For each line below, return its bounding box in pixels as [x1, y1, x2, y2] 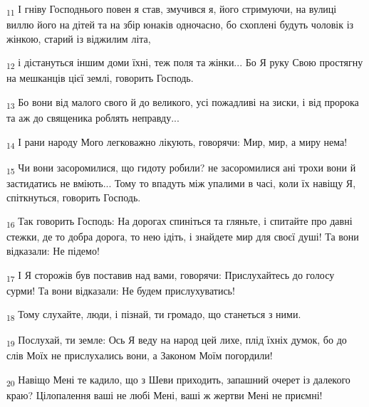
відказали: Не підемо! [6, 243, 100, 258]
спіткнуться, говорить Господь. [6, 189, 141, 204]
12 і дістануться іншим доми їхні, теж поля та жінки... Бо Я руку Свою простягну [6, 55, 363, 72]
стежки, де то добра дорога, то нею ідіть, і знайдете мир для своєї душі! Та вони [6, 229, 359, 244]
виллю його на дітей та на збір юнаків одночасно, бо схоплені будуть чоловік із [6, 17, 354, 32]
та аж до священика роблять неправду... [6, 110, 180, 125]
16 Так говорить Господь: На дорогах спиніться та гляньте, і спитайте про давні [6, 213, 353, 230]
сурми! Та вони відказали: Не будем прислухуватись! [6, 282, 235, 297]
